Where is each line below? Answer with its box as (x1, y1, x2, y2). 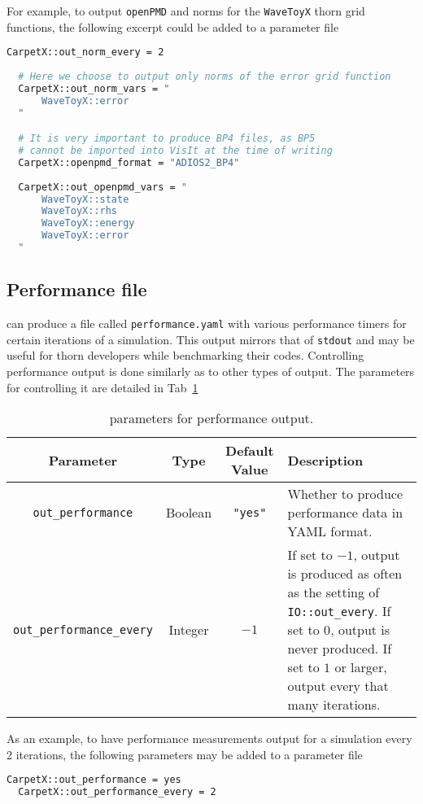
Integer (168, 620, 209, 640)
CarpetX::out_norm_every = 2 (7, 46, 164, 59)
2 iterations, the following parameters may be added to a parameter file (7, 745, 363, 762)
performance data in (287, 503, 403, 522)
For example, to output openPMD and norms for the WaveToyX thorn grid (7, 2, 365, 19)
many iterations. (287, 695, 381, 714)
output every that (287, 676, 389, 696)
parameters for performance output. (109, 409, 314, 428)
